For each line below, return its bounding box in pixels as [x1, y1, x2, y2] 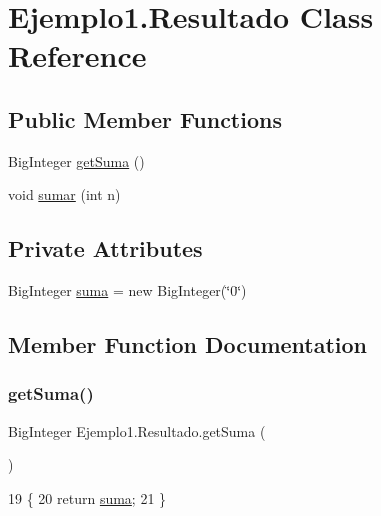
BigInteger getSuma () [8, 150, 145, 171]
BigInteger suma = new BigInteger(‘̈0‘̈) [8, 280, 247, 301]
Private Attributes [8, 233, 203, 264]
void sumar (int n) [8, 184, 121, 205]
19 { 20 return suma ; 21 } [8, 487, 167, 508]
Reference [8, 35, 147, 76]
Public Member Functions [8, 103, 282, 134]
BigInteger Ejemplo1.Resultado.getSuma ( [8, 420, 266, 441]
